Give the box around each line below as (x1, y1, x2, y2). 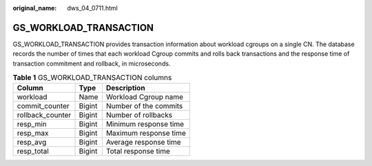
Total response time (105, 147, 170, 156)
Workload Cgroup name (105, 92, 184, 102)
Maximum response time (105, 128, 186, 138)
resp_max (17, 128, 49, 138)
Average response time (105, 138, 182, 147)
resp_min (17, 119, 48, 129)
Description (105, 83, 145, 93)
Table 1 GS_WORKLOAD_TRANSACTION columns (12, 73, 172, 83)
